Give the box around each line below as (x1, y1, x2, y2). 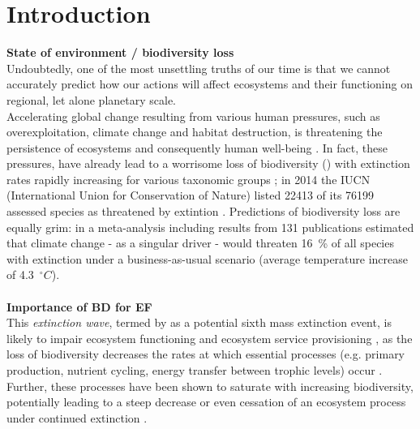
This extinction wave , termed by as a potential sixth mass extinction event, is (6, 314, 392, 331)
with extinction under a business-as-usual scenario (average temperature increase (6, 250, 409, 267)
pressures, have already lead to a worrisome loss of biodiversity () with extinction (6, 155, 410, 172)
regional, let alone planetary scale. (6, 91, 176, 108)
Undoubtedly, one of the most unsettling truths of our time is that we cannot (6, 59, 391, 76)
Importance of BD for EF (6, 298, 152, 315)
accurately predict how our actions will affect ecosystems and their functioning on (6, 75, 413, 92)
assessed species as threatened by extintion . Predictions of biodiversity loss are (6, 203, 401, 220)
